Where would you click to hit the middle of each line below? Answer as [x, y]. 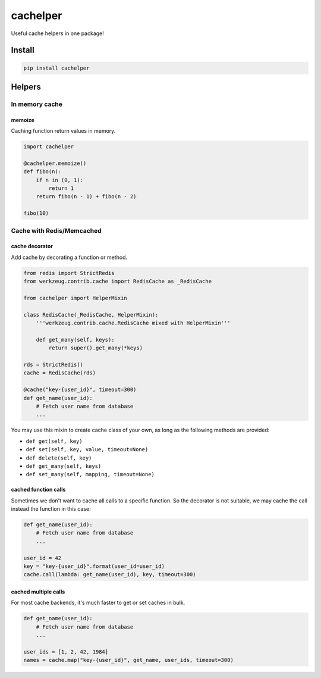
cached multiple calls [38, 592]
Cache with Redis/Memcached [56, 230]
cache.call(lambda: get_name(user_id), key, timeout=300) [110, 575]
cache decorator [32, 246]
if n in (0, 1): [59, 180]
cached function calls [38, 490]
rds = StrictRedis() [53, 365]
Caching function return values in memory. [63, 131]
